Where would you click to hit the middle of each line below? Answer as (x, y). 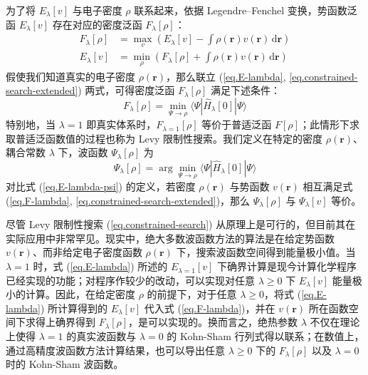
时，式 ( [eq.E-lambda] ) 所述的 (100, 266)
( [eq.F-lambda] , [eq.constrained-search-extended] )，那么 (128, 200)
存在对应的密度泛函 (97, 24)
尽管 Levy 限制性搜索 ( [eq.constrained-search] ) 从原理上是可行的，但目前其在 (181, 224)
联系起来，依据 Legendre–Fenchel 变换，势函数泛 (246, 10)
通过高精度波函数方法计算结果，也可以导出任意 (115, 350)
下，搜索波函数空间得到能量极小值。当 (266, 252)
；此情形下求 (329, 124)
